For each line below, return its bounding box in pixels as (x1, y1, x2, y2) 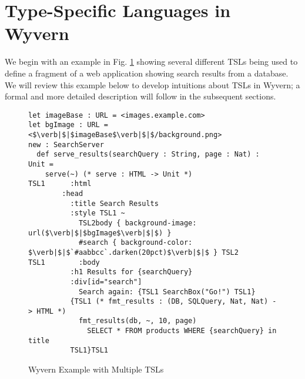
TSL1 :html (28, 179, 92, 188)
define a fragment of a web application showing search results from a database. (5, 67, 289, 79)
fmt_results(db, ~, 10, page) (78, 317, 197, 325)
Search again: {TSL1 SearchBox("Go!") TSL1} (78, 287, 256, 296)
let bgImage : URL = (28, 121, 109, 129)
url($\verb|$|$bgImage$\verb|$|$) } (28, 228, 172, 237)
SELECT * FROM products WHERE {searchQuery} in (87, 327, 277, 335)
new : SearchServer (28, 140, 104, 149)
